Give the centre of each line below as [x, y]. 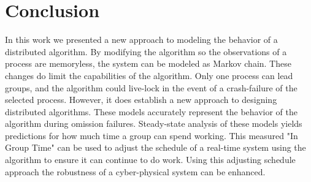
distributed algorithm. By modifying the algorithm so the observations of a [146, 51]
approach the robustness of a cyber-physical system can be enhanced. [135, 171]
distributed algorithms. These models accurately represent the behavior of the [152, 111]
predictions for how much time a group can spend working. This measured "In [152, 135]
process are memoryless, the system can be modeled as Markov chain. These [148, 63]
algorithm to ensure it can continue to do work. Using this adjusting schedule [150, 160]
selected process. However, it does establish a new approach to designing [141, 100]
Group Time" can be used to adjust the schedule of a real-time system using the [155, 147]
